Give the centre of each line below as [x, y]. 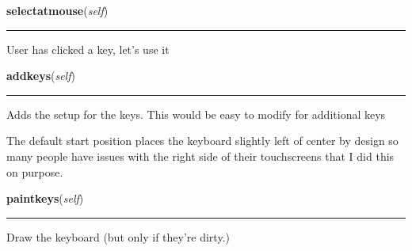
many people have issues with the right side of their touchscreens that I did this [200, 156]
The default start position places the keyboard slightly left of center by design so [202, 141]
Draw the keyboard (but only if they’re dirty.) [118, 236]
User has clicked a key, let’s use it [88, 49]
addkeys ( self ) [41, 76]
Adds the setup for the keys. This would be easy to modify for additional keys [196, 114]
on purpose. [35, 171]
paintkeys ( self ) [45, 198]
